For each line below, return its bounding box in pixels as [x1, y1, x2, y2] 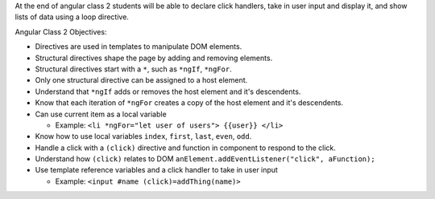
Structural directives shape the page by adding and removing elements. [35, 53, 273, 63]
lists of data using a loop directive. [14, 12, 129, 22]
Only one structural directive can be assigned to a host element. [35, 75, 248, 85]
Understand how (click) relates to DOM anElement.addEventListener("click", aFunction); [35, 154, 375, 164]
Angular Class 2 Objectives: [14, 26, 107, 36]
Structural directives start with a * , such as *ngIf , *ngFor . [35, 64, 233, 74]
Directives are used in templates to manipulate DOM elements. [35, 42, 242, 51]
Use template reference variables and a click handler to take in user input [35, 165, 278, 175]
